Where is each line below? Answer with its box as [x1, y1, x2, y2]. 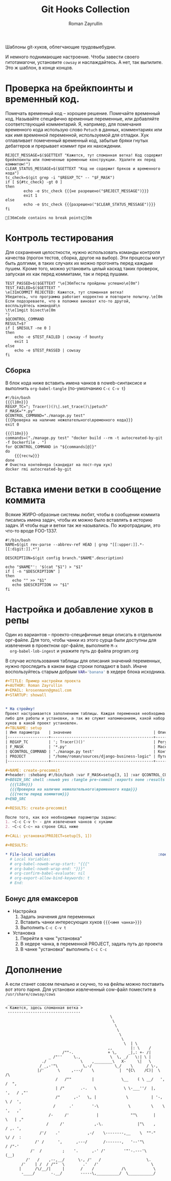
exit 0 [5, 422, 19, 427]
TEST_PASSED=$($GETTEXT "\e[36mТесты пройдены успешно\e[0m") [5, 281, 140, 286]
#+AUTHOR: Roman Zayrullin [5, 683, 63, 688]
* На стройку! [5, 706, 36, 711]
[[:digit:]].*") [5, 546, 40, 551]
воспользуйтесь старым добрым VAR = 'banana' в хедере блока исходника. [5, 668, 166, 675]
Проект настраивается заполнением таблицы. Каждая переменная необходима [5, 711, 165, 716]
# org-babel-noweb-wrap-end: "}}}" [10, 866, 85, 871]
